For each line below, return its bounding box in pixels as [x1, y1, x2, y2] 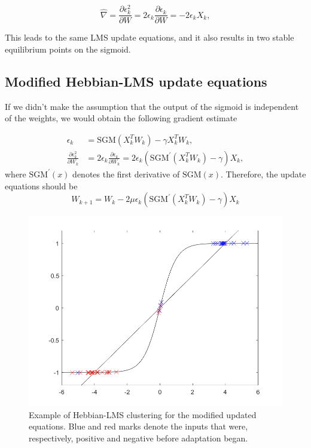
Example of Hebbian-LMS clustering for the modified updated [29, 408, 257, 421]
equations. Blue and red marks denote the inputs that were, [29, 420, 248, 432]
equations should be [5, 179, 78, 192]
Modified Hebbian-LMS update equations [5, 72, 267, 90]
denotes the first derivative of [72, 167, 180, 180]
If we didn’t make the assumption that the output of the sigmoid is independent [5, 100, 299, 112]
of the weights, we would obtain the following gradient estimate [5, 112, 237, 124]
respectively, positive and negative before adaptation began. [29, 431, 248, 444]
